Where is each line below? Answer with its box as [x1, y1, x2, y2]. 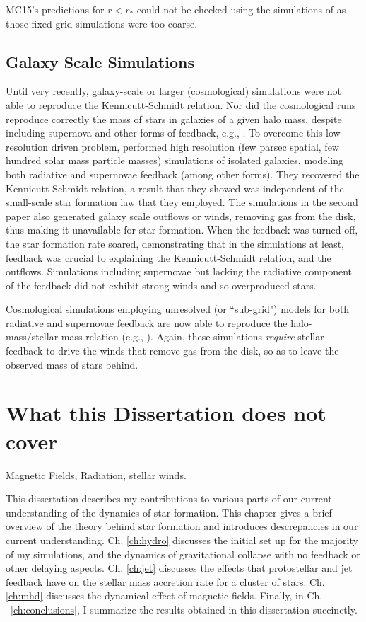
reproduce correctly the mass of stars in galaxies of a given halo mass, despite [6, 111, 342, 126]
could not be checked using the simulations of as [136, 2, 346, 16]
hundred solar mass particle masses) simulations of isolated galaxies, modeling [6, 153, 344, 168]
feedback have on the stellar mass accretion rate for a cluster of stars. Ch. [6, 574, 325, 589]
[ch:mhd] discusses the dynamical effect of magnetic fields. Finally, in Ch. [6, 588, 323, 603]
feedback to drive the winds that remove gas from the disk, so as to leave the [6, 343, 339, 358]
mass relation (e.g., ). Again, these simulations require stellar [61, 329, 324, 344]
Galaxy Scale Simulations [6, 50, 194, 72]
